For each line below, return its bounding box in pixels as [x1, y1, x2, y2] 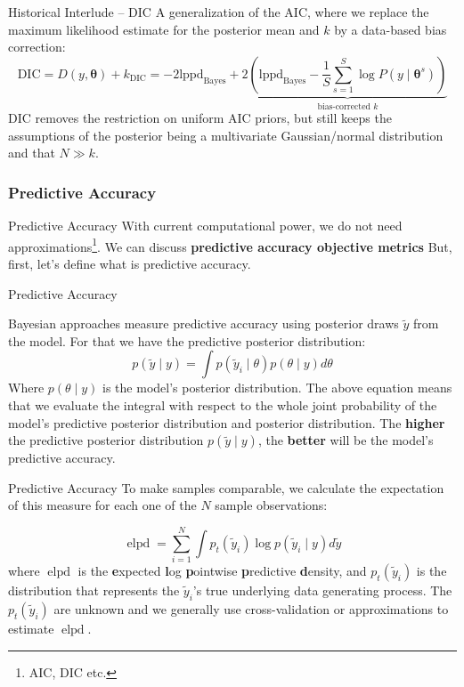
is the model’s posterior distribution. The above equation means [102, 378, 452, 397]
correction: [8, 37, 66, 56]
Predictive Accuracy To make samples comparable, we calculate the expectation [8, 478, 444, 497]
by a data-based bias [334, 20, 447, 38]
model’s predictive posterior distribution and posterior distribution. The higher [8, 413, 445, 432]
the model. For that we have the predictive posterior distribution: [8, 331, 366, 350]
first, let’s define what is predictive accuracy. [8, 255, 251, 273]
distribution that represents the [8, 581, 180, 600]
